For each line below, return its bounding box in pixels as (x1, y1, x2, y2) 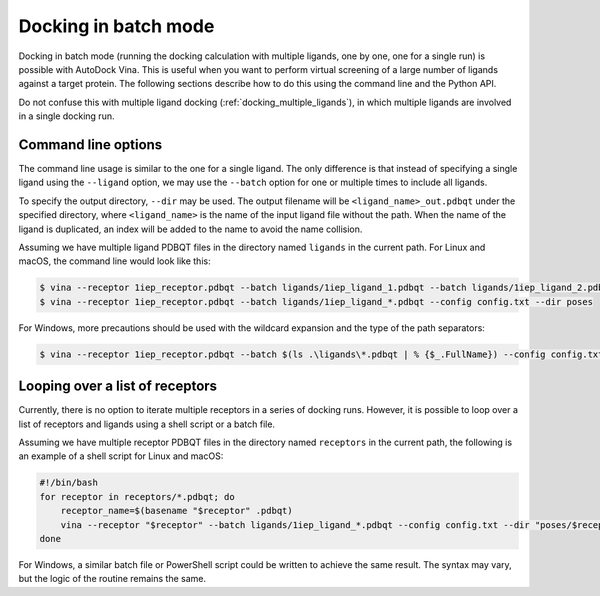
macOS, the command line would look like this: (18, 255, 211, 267)
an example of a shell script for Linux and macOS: (18, 450, 224, 462)
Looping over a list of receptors (18, 378, 218, 395)
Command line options (18, 136, 163, 153)
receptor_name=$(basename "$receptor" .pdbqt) (60, 505, 294, 517)
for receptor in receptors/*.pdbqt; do (39, 491, 235, 502)
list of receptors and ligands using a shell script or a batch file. (18, 418, 275, 430)
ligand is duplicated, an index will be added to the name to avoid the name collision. (18, 223, 363, 235)
